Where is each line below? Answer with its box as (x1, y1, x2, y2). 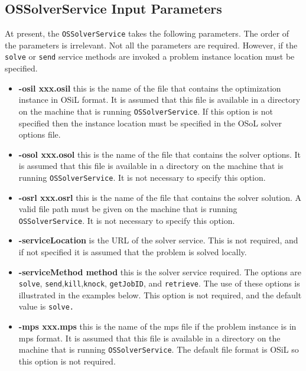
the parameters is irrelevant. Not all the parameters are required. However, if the (5, 38, 298, 51)
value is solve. (18, 300, 74, 313)
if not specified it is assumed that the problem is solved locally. (18, 246, 247, 258)
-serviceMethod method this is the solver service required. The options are (18, 265, 302, 278)
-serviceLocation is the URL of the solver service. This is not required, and (18, 234, 298, 246)
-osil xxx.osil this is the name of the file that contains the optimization (18, 82, 281, 94)
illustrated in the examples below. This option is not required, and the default (18, 288, 302, 301)
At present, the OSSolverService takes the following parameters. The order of (5, 27, 289, 40)
